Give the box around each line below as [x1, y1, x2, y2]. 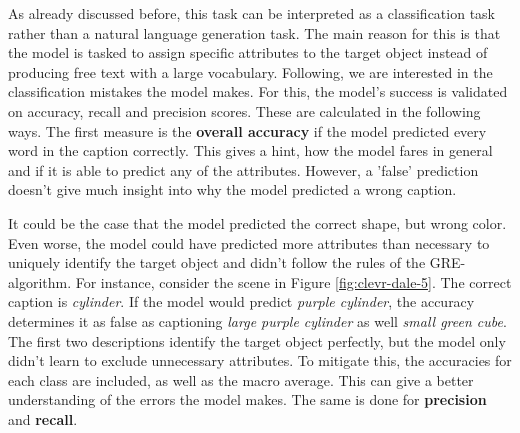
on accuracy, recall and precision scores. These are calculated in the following [8, 100, 481, 121]
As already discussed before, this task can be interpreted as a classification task [8, 3, 496, 23]
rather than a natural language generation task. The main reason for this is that [8, 22, 501, 43]
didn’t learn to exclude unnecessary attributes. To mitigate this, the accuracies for [8, 350, 512, 371]
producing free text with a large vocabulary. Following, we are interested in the [8, 61, 493, 82]
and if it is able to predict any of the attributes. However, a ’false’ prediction [8, 159, 479, 180]
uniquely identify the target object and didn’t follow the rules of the [8, 252, 426, 273]
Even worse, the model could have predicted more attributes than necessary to [8, 232, 490, 253]
